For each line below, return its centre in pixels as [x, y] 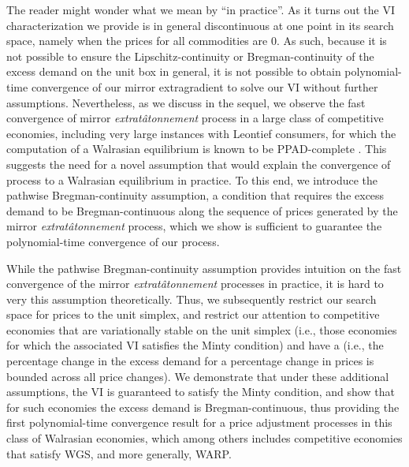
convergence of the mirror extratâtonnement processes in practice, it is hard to [195, 284]
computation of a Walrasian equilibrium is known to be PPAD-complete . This [197, 149]
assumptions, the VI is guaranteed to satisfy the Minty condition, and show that [201, 392]
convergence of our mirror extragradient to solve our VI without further [204, 86]
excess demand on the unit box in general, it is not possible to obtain [174, 71]
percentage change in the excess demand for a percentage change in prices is [190, 361]
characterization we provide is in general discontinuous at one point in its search [200, 25]
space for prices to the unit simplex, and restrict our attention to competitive [193, 314]
